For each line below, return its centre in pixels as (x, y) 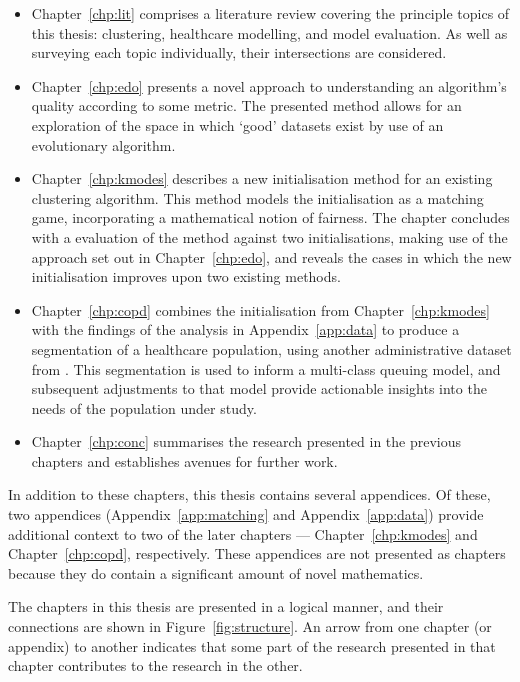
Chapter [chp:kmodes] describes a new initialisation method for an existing (262, 178)
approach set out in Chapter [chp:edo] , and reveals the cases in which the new (271, 256)
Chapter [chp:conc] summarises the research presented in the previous (246, 441)
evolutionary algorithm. (103, 144)
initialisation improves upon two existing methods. (186, 276)
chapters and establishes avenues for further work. (184, 460)
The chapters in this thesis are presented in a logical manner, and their (226, 606)
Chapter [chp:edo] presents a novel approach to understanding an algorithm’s (269, 85)
